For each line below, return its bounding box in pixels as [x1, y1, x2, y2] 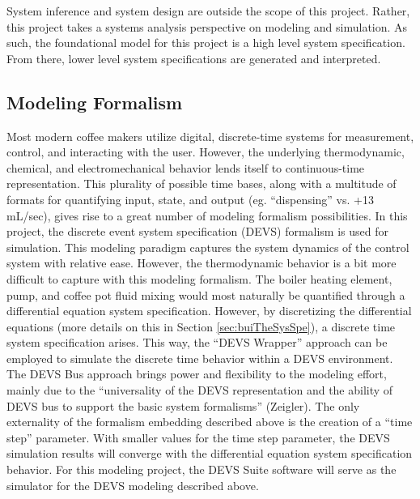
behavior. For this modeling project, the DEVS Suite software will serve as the [6, 461, 397, 478]
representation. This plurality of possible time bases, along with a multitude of [6, 175, 397, 192]
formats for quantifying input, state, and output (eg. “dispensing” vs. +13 [6, 190, 374, 207]
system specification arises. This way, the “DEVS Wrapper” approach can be [6, 334, 388, 351]
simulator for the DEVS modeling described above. [6, 476, 259, 493]
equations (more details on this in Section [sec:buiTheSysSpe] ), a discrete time [6, 318, 396, 335]
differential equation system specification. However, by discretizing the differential [6, 302, 412, 319]
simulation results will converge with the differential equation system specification [6, 445, 413, 462]
